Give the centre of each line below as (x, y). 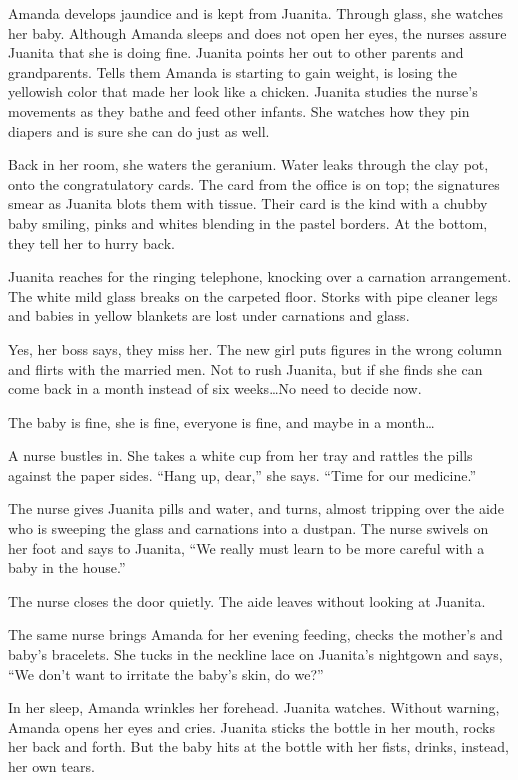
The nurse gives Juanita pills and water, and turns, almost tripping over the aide (256, 508)
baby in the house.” (67, 567)
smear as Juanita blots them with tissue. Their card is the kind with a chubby (248, 203)
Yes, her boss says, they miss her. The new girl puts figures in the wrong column (255, 348)
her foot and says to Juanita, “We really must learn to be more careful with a (246, 547)
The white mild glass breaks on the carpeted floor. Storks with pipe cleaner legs (253, 295)
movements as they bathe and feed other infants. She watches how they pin (239, 110)
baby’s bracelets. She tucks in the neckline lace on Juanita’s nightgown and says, (255, 654)
